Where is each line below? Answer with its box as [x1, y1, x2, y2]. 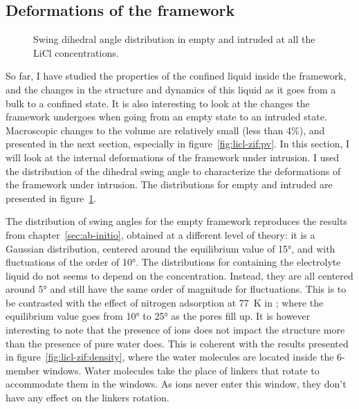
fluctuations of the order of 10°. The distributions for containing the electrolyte [6, 255, 341, 269]
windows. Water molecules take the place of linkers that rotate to [42, 363, 320, 377]
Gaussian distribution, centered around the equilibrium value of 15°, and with [6, 241, 335, 255]
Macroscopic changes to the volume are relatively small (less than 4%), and [6, 122, 325, 137]
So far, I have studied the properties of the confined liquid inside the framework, [6, 69, 347, 83]
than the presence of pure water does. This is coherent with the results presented [6, 336, 349, 350]
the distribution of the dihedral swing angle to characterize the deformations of [6, 163, 341, 178]
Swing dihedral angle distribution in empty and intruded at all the [33, 32, 315, 46]
